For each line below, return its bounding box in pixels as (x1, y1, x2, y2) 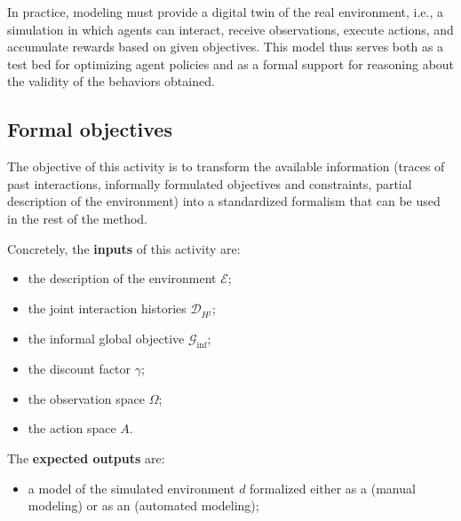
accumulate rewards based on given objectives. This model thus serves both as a (7, 37, 444, 56)
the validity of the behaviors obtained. (7, 72, 215, 91)
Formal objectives (7, 115, 172, 143)
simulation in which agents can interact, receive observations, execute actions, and (7, 20, 454, 38)
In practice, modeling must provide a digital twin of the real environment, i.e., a (7, 3, 444, 20)
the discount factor (28, 359, 131, 378)
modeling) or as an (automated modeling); (28, 496, 259, 515)
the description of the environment (28, 269, 217, 288)
